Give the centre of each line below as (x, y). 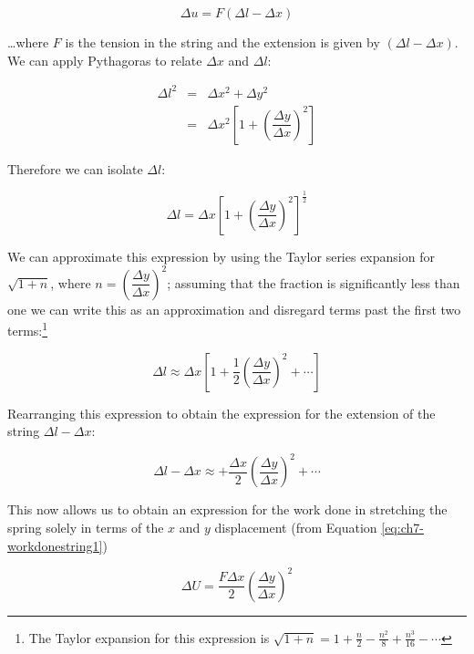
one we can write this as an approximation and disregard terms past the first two (234, 309)
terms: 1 (28, 329)
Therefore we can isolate (75, 168)
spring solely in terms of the (86, 527)
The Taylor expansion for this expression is (149, 637)
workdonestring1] (55, 545)
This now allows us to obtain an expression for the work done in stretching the (227, 509)
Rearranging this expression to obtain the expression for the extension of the (222, 413)
